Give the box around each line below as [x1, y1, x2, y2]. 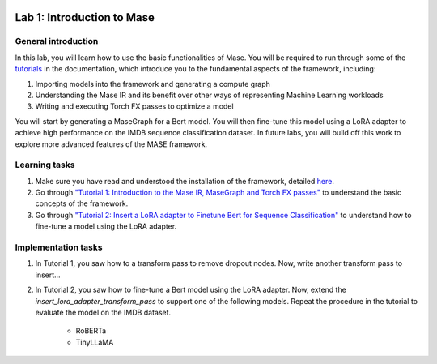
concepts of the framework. [35, 199, 129, 208]
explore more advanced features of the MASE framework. [15, 139, 208, 149]
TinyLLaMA [75, 337, 114, 347]
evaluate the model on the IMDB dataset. [35, 307, 172, 317]
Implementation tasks [15, 242, 103, 253]
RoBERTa [75, 326, 107, 336]
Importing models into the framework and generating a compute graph [35, 79, 271, 88]
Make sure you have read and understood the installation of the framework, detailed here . [35, 176, 335, 186]
